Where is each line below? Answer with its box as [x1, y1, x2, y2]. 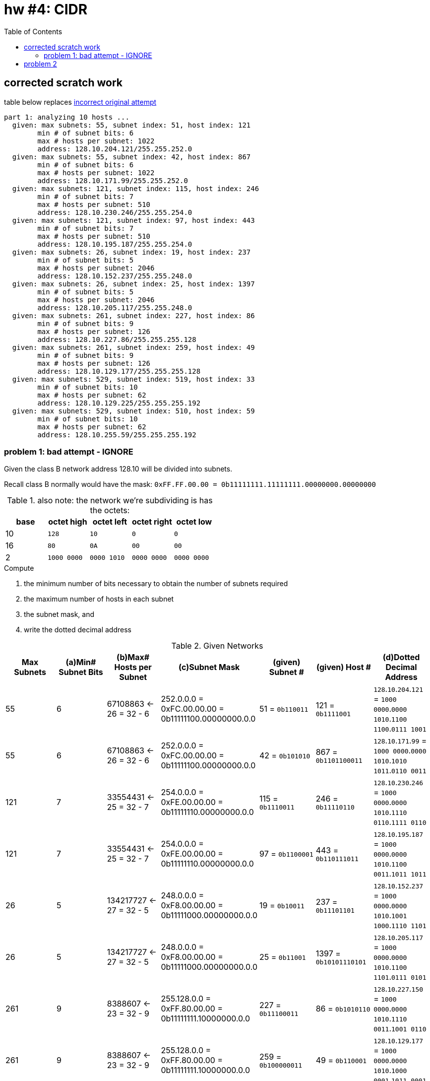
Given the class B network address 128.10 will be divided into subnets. [4, 465, 233, 473]
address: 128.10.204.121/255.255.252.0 [37, 144, 192, 153]
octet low [176, 517, 212, 527]
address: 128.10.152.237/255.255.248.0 [37, 271, 192, 280]
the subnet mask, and [24, 610, 95, 619]
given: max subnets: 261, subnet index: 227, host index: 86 [12, 311, 255, 320]
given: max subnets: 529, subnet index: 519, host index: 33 [12, 375, 255, 383]
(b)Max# [117, 652, 150, 663]
